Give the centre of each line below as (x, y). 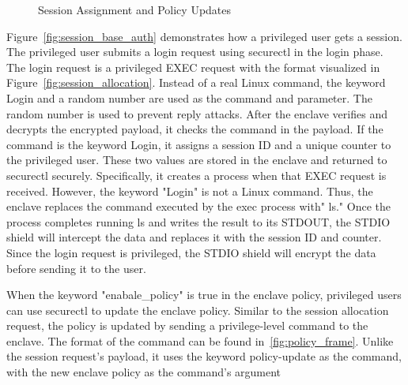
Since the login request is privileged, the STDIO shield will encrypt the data (191, 252)
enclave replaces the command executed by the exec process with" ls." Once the (198, 206)
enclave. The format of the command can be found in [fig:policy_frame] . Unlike (200, 340)
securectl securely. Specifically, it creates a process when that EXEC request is (196, 175)
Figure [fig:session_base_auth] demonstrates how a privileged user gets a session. (204, 36)
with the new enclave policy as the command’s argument (144, 372)
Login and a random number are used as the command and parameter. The (189, 97)
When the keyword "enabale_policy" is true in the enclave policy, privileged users (204, 295)
